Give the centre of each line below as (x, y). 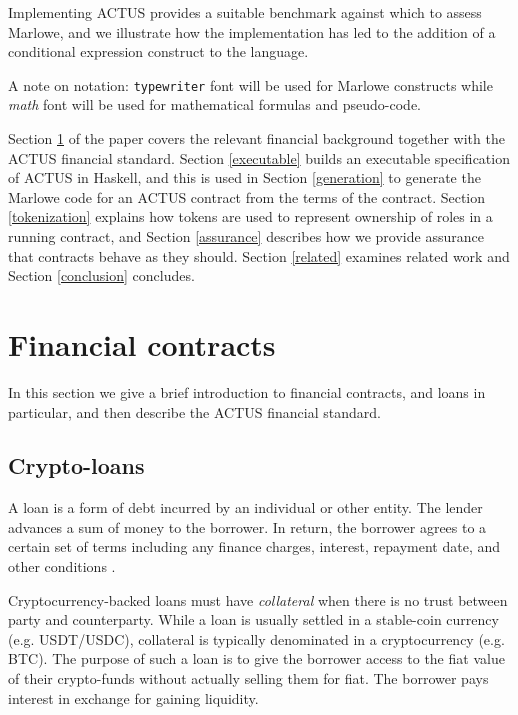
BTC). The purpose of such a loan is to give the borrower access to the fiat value (256, 658)
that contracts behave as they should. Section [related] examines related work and (259, 255)
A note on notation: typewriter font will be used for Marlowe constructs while (250, 84)
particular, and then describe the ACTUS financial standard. (194, 411)
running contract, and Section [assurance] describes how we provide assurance (246, 236)
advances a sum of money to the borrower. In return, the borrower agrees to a (247, 526)
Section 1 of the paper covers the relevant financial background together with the (256, 138)
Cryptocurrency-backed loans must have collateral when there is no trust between (258, 599)
